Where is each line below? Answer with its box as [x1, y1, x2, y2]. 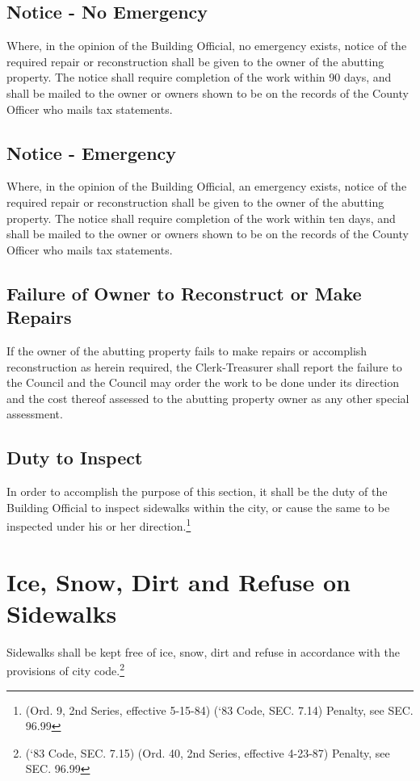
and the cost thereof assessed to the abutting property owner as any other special [6, 389, 409, 406]
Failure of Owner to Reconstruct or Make [6, 280, 362, 305]
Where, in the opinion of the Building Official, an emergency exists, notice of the [6, 178, 407, 195]
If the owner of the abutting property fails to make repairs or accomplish [6, 342, 367, 359]
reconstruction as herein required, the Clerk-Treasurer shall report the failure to [6, 358, 402, 375]
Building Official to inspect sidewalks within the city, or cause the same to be [6, 498, 390, 515]
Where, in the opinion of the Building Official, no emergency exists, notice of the [6, 37, 407, 54]
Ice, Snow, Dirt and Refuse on [6, 565, 351, 598]
